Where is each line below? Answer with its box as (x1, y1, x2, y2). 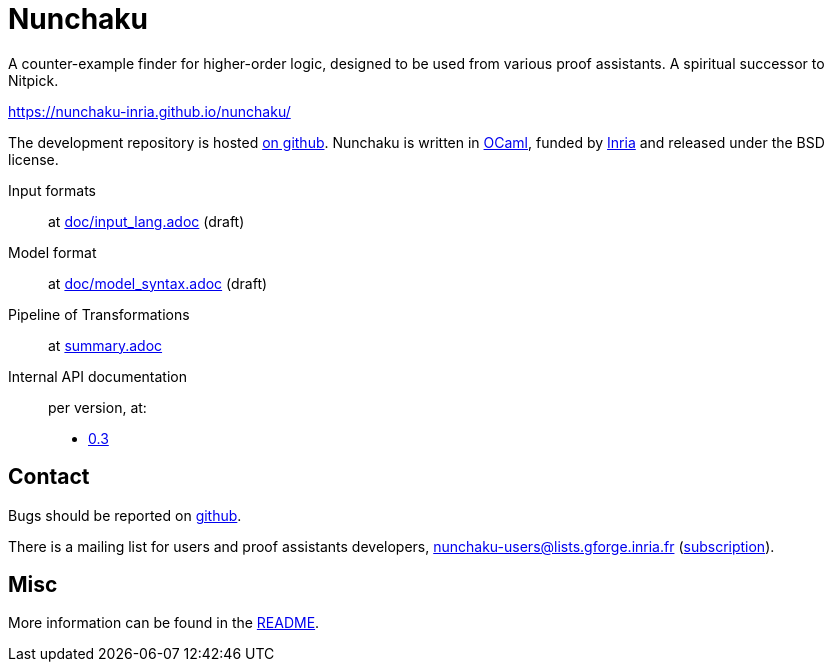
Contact (8, 464, 90, 490)
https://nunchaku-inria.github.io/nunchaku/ (8, 102, 291, 120)
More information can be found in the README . (8, 614, 320, 632)
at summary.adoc (48, 336, 163, 354)
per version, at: (48, 398, 147, 416)
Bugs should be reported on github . (8, 506, 242, 524)
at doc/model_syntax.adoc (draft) (48, 274, 268, 292)
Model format (8, 243, 97, 261)
